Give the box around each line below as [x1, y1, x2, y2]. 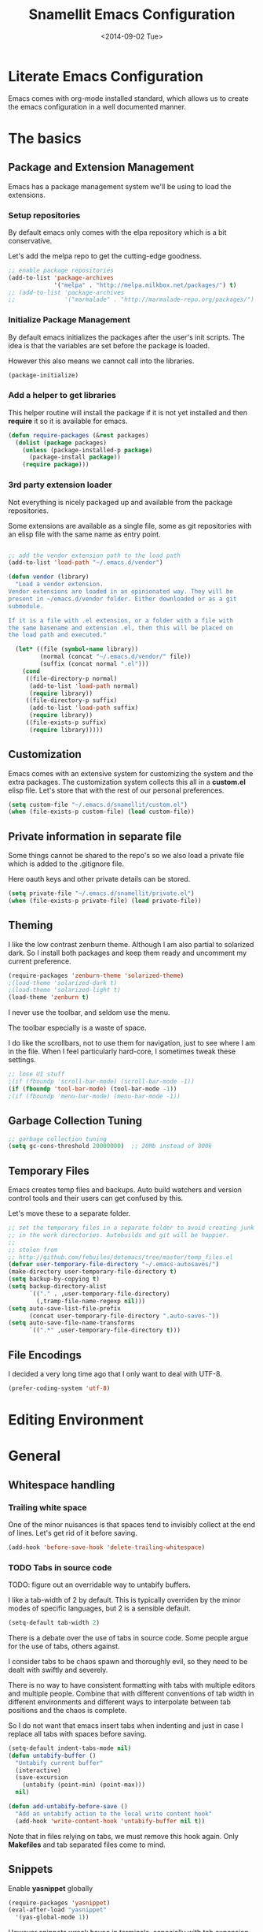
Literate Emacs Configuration [8, 67, 204, 85]
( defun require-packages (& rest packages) [8, 431, 149, 439]
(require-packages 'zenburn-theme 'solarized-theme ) [8, 972, 184, 979]
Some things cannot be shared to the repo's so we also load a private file [8, 851, 245, 860]
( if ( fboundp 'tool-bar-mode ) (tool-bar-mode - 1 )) [8, 1085, 177, 1093]
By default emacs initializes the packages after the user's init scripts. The [8, 333, 245, 342]
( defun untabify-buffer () [8, 1752, 97, 1759]
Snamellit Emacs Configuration [28, 6, 236, 24]
